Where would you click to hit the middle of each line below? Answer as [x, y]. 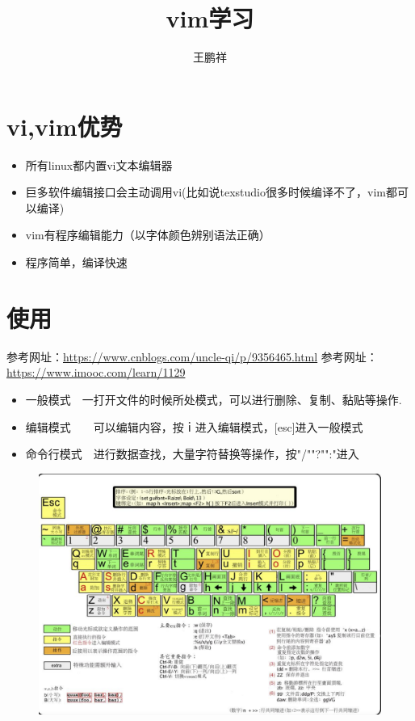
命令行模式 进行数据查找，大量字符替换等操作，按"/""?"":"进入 [192, 454]
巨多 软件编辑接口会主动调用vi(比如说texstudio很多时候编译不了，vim [205, 192]
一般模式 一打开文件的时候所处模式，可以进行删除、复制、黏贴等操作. [214, 399]
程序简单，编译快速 [76, 262]
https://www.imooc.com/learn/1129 [96, 372]
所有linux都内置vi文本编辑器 [99, 164]
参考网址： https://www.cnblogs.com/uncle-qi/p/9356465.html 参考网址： [192, 356]
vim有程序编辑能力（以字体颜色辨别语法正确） [148, 235]
